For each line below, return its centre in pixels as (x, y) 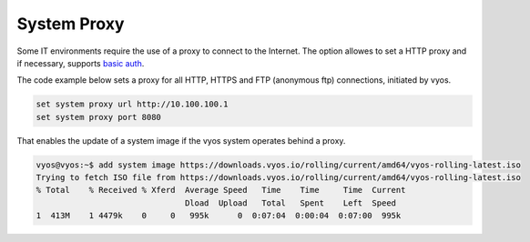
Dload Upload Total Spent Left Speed (290, 203)
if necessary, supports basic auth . (81, 63)
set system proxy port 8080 (98, 117)
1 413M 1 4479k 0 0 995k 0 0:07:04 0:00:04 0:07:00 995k (219, 216)
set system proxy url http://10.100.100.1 (132, 104)
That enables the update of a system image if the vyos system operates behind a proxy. (181, 140)
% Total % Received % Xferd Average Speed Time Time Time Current (221, 190)
